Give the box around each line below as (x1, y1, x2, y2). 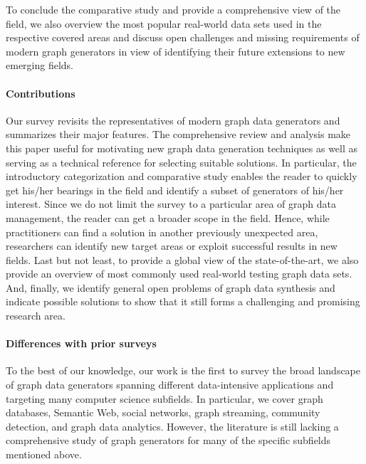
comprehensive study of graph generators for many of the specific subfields (6, 433, 331, 448)
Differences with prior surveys (6, 336, 157, 351)
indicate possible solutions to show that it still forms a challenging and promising (6, 294, 360, 309)
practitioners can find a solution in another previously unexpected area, (6, 224, 318, 239)
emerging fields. (6, 58, 74, 73)
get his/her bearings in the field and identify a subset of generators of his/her (6, 182, 344, 197)
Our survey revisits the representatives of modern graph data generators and (6, 112, 340, 127)
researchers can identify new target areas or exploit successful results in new (6, 238, 338, 253)
